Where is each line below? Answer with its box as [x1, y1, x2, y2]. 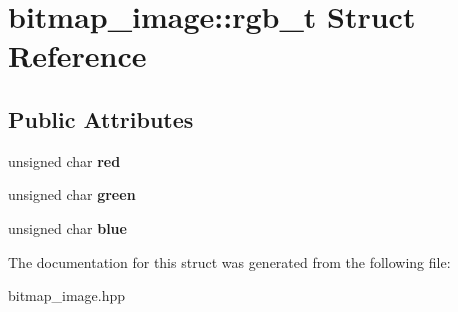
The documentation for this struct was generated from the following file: [8, 251, 451, 272]
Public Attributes [8, 103, 194, 134]
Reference [8, 35, 147, 76]
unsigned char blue [8, 217, 127, 238]
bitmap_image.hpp [8, 285, 126, 306]
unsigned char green [8, 184, 136, 205]
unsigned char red [8, 150, 121, 171]
